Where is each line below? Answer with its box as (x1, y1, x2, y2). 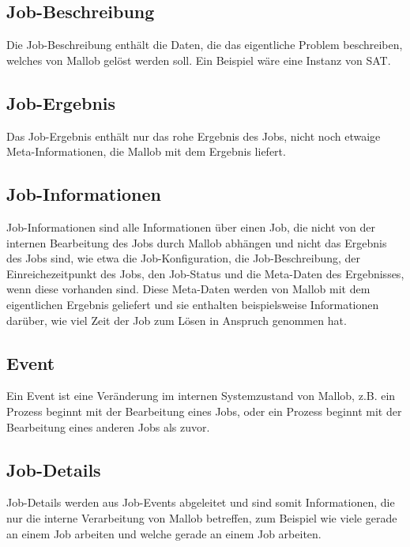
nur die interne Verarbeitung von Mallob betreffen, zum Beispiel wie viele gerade (6, 509, 397, 526)
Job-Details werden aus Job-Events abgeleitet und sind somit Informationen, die (6, 494, 395, 511)
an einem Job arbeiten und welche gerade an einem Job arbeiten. (6, 525, 322, 541)
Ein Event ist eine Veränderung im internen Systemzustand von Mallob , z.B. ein (6, 387, 396, 404)
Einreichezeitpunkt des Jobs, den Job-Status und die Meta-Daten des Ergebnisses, (6, 265, 404, 281)
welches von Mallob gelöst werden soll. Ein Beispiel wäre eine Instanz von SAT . (6, 51, 391, 68)
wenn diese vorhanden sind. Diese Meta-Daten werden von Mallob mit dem (6, 281, 371, 297)
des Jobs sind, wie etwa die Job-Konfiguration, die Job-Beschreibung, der (6, 250, 361, 266)
